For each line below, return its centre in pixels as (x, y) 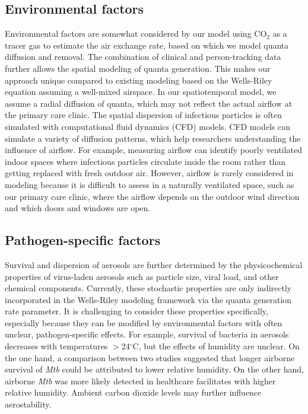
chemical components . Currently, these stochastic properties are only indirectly (148, 288)
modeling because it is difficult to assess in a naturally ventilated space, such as (150, 184)
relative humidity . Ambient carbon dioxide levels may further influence (133, 392)
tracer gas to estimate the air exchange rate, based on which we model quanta (147, 45)
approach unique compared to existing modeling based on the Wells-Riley (139, 80)
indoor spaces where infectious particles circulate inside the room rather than (145, 161)
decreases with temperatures (56, 346)
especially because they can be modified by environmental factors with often (144, 322)
